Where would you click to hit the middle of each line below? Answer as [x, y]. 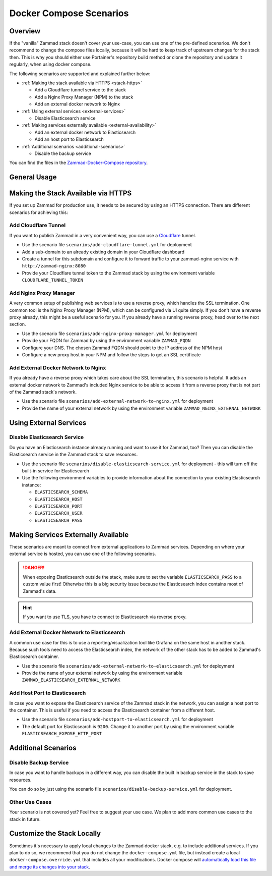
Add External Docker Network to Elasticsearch [67, 632]
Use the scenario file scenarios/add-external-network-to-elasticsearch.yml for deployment [128, 666]
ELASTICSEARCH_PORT [58, 506]
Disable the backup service [63, 153]
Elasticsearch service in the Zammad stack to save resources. [74, 455]
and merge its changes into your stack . [50, 867]
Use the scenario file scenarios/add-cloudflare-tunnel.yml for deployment [107, 245]
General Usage [33, 177]
